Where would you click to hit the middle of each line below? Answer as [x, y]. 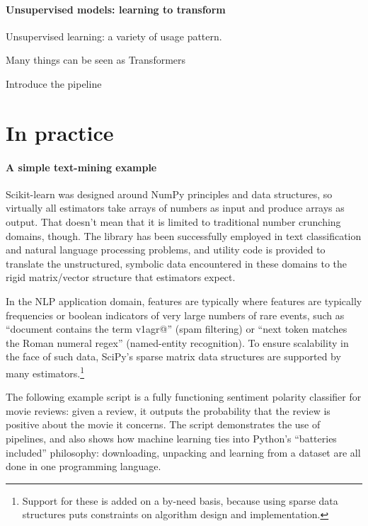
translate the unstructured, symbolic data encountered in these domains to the [176, 263]
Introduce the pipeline [54, 83]
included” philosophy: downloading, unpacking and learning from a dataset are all [183, 452]
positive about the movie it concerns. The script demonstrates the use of [163, 424]
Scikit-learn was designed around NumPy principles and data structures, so [169, 194]
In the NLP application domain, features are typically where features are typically [184, 301]
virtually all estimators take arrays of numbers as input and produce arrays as [175, 208]
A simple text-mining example [81, 167]
